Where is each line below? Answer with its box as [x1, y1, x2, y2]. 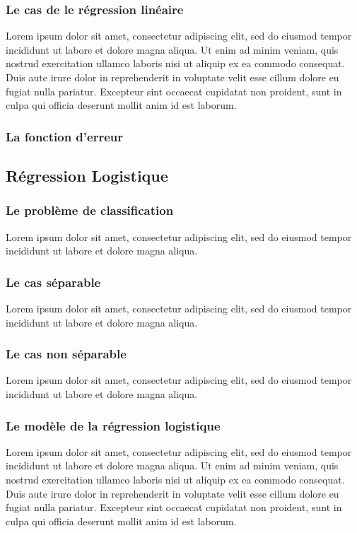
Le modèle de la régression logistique [6, 416, 221, 434]
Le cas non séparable [6, 345, 127, 363]
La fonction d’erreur [6, 127, 123, 145]
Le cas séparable [6, 273, 101, 291]
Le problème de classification [6, 201, 174, 219]
